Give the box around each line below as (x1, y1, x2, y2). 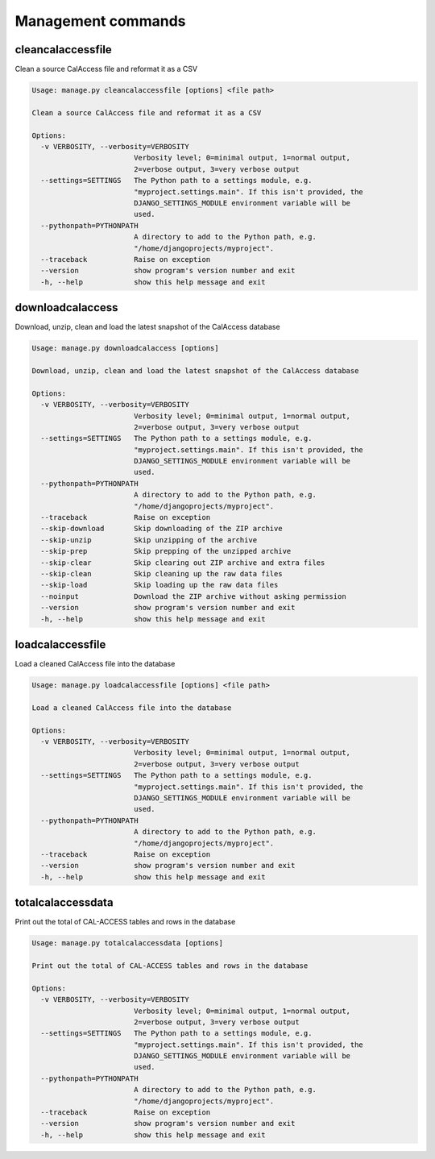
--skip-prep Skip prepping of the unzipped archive (40, 546, 292, 556)
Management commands (14, 12, 186, 30)
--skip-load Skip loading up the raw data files (40, 580, 279, 590)
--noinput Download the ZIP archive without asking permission (40, 592, 346, 600)
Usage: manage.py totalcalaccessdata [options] (31, 939, 223, 948)
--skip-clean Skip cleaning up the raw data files (40, 569, 283, 578)
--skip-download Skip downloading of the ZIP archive (40, 524, 283, 534)
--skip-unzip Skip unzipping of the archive (40, 535, 258, 544)
